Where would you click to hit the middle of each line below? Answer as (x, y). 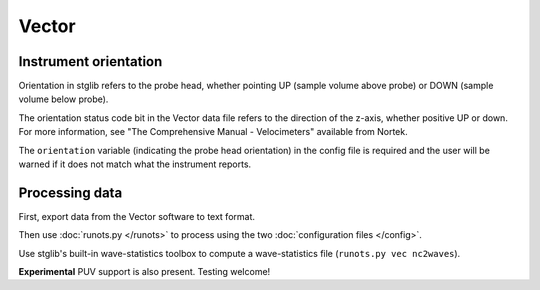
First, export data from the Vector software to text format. (136, 216)
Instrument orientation (90, 61)
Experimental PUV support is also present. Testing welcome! (144, 272)
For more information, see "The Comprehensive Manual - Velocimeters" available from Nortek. (213, 132)
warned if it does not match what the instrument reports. (135, 164)
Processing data (70, 192)
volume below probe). (63, 99)
